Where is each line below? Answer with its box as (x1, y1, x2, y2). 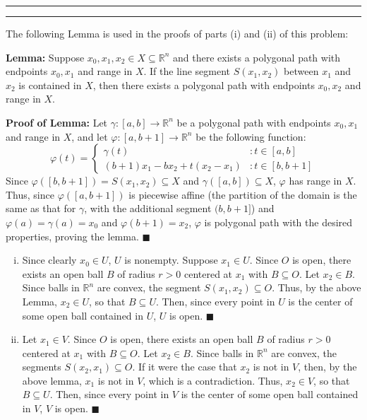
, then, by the (298, 359, 357, 374)
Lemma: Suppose (6, 49, 85, 64)
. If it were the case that (132, 359, 237, 374)
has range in (289, 173, 342, 188)
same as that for (6, 201, 76, 216)
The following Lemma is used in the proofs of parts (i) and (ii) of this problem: (6, 26, 349, 40)
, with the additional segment (84, 201, 212, 216)
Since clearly (22, 252, 77, 267)
